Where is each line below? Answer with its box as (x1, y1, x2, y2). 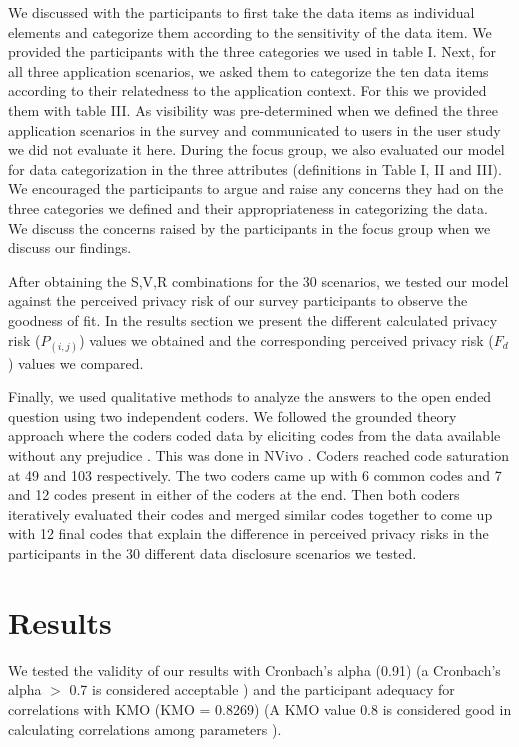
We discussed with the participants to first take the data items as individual (8, 2, 475, 22)
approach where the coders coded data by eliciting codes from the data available (8, 425, 501, 446)
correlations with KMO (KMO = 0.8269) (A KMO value (8, 698, 356, 719)
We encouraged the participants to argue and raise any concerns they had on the (8, 178, 504, 199)
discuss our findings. (8, 237, 132, 258)
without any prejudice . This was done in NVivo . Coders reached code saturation (8, 445, 509, 466)
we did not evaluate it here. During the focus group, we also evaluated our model (8, 139, 505, 160)
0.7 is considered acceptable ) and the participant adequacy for (69, 679, 455, 700)
